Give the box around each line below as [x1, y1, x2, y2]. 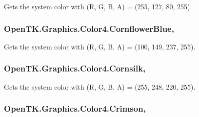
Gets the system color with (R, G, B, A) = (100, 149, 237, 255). [4, 41, 196, 51]
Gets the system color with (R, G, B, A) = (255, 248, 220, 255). [4, 81, 196, 92]
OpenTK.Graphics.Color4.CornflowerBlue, [4, 22, 174, 34]
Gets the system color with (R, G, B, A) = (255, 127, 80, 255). [4, 1, 192, 11]
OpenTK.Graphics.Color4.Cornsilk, [4, 62, 146, 74]
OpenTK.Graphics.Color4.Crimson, [4, 102, 146, 115]
